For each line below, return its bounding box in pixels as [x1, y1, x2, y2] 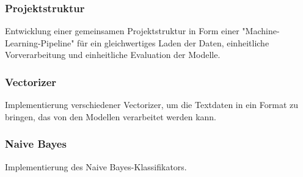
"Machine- [242, 24, 280, 37]
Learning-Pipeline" [5, 36, 75, 49]
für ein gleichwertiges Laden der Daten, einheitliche [77, 36, 269, 49]
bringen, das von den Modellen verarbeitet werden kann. [5, 110, 216, 123]
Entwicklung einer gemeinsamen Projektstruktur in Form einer [5, 24, 239, 37]
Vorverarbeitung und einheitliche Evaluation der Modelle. [5, 48, 221, 61]
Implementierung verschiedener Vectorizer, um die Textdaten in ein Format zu [5, 98, 298, 111]
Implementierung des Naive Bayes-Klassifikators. [5, 160, 187, 173]
